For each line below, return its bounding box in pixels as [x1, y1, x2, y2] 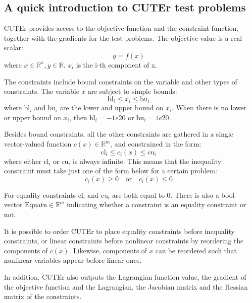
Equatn [25, 202, 47, 209]
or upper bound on [4, 112, 61, 122]
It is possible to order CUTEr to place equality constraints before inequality [4, 226, 235, 236]
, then [69, 112, 87, 122]
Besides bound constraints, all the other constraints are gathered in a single [4, 129, 233, 139]
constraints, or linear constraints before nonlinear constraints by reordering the [4, 235, 244, 246]
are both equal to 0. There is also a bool [112, 189, 235, 200]
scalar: [4, 42, 24, 53]
